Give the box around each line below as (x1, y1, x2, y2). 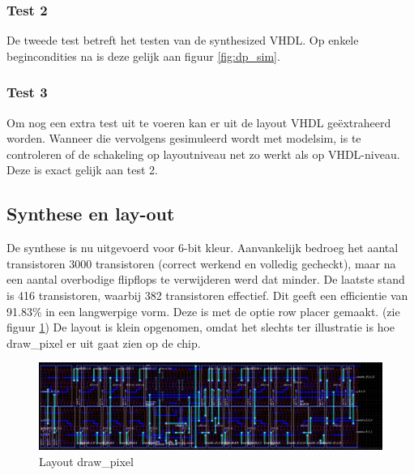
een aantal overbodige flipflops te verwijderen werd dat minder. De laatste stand (6, 271, 405, 288)
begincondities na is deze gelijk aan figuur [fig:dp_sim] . (6, 47, 280, 64)
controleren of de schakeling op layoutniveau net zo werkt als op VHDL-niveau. (6, 145, 400, 162)
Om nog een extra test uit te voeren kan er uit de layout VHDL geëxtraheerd (6, 113, 391, 131)
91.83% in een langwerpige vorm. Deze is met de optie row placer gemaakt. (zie (6, 302, 400, 319)
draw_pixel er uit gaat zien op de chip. (6, 334, 201, 351)
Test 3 (6, 82, 48, 102)
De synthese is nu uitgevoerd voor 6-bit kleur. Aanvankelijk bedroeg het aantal (6, 239, 399, 256)
